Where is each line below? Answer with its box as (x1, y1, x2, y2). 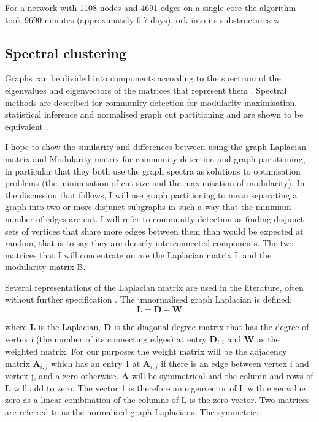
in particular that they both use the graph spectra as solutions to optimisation (5, 164, 301, 177)
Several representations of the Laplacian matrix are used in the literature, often (5, 281, 304, 293)
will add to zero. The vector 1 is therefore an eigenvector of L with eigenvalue (13, 381, 306, 394)
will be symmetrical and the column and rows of (131, 369, 313, 382)
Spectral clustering (5, 43, 127, 62)
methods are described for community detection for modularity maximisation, (5, 96, 298, 108)
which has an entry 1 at (50, 356, 140, 369)
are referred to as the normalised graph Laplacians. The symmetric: (5, 405, 259, 418)
